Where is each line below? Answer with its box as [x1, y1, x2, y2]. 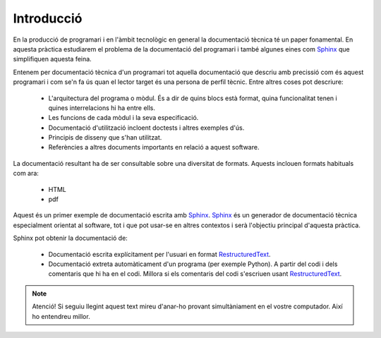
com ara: [13, 169, 39, 178]
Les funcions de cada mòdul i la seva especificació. [48, 114, 199, 122]
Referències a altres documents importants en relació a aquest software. [48, 143, 260, 152]
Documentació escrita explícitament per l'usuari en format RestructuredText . [48, 250, 271, 258]
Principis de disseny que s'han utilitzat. [48, 133, 162, 142]
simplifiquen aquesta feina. [13, 55, 92, 64]
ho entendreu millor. [32, 312, 91, 320]
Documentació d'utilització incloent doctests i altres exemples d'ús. [48, 123, 245, 132]
